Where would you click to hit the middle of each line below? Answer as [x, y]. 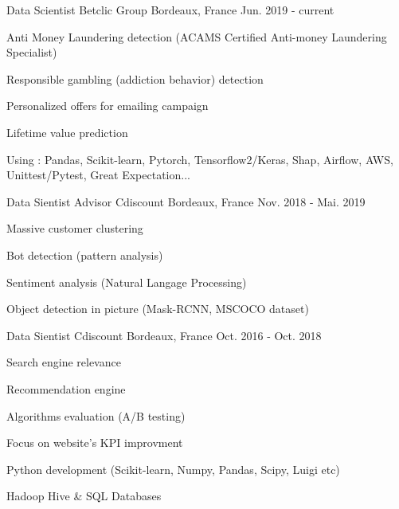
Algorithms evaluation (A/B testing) [96, 415]
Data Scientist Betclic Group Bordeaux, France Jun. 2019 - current [170, 10]
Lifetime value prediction [67, 132]
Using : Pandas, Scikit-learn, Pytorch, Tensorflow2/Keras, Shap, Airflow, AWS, [200, 159]
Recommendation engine [66, 388]
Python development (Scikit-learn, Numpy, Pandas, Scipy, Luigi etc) [173, 469]
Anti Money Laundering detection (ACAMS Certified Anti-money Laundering [197, 36]
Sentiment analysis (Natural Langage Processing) [127, 282]
